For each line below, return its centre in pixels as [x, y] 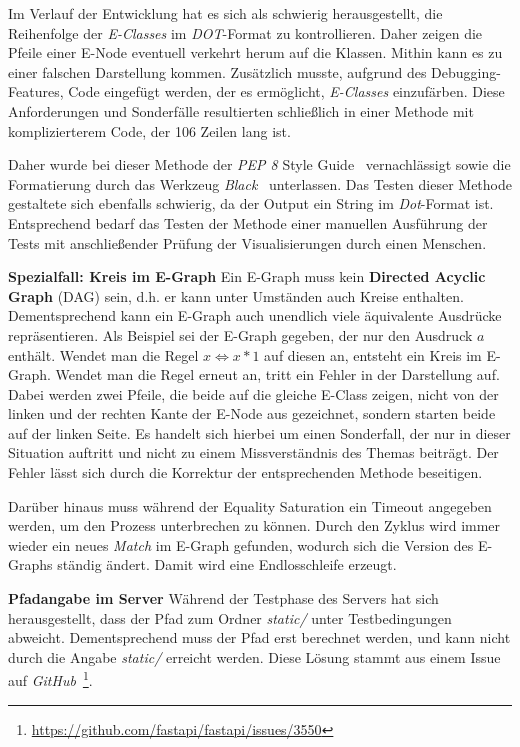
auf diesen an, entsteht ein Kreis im [373, 354]
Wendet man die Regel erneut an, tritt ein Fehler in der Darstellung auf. [277, 374]
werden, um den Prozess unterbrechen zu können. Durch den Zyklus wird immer [254, 525]
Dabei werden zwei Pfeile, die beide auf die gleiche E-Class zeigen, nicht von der [253, 393]
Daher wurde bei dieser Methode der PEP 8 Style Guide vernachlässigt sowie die [259, 164]
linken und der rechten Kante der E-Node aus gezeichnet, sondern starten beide [252, 413]
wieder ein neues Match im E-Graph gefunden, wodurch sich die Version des [241, 544]
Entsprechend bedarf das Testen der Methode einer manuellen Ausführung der [248, 222]
